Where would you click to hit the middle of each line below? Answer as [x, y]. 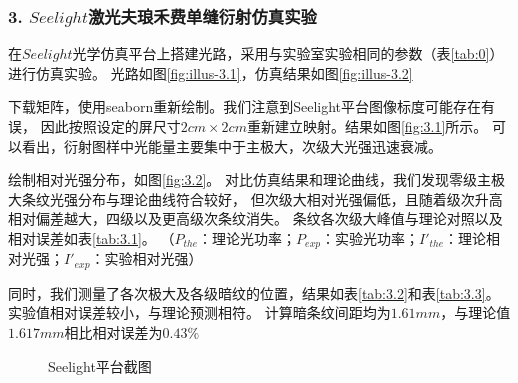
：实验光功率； [369, 237]
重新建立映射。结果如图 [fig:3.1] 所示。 [367, 126]
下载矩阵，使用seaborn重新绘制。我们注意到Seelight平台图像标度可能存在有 [252, 106]
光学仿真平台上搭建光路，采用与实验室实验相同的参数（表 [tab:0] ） [288, 53]
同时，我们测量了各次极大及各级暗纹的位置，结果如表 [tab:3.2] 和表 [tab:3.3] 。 [254, 292]
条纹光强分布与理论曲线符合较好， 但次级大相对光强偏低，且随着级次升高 [262, 198]
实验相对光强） [153, 258]
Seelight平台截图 [100, 365]
